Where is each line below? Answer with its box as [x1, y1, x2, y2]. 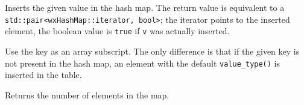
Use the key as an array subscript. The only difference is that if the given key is [5, 44, 300, 57]
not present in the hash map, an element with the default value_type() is [5, 56, 280, 69]
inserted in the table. [5, 68, 82, 81]
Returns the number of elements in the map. [5, 88, 169, 101]
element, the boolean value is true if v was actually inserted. [5, 25, 230, 37]
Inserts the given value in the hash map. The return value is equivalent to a [5, 1, 285, 13]
